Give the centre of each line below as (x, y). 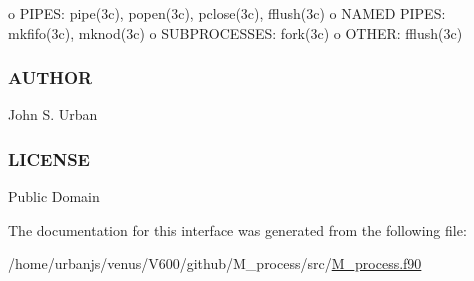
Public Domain (54, 196)
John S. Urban (53, 114)
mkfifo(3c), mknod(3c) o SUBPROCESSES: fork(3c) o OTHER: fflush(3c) (235, 32)
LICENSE (49, 158)
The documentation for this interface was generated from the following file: (237, 229)
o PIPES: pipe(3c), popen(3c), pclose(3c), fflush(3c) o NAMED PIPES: (227, 13)
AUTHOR (50, 77)
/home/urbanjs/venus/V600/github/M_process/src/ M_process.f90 (215, 263)
